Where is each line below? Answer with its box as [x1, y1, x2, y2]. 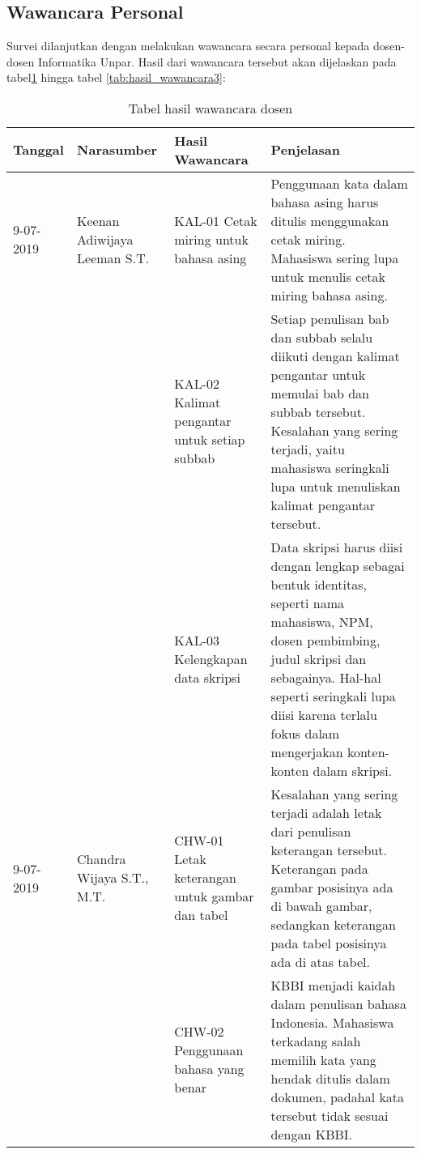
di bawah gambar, [270, 896, 372, 915]
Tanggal [13, 140, 64, 160]
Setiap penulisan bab [270, 309, 389, 328]
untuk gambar [174, 887, 254, 906]
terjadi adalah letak [270, 803, 382, 822]
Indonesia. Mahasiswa [270, 1012, 394, 1032]
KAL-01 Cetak [174, 211, 257, 230]
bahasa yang [174, 1059, 245, 1079]
